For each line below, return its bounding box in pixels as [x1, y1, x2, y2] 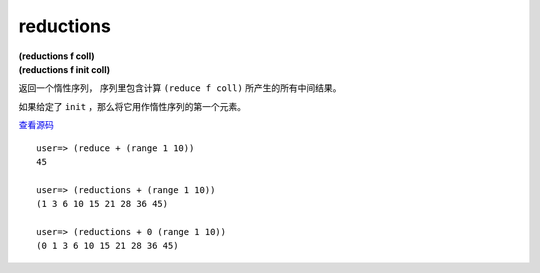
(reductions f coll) [18, 50, 95, 62]
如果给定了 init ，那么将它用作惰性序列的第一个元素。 [18, 100, 247, 112]
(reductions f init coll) [18, 63, 110, 75]
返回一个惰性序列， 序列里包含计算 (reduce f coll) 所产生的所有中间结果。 [18, 82, 342, 94]
